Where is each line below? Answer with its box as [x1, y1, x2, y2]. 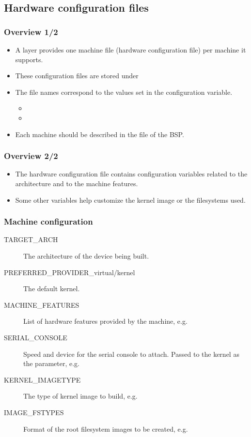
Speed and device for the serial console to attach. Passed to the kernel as [23, 349, 239, 359]
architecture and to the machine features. [15, 178, 138, 188]
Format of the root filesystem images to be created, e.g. [23, 423, 188, 434]
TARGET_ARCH [4, 234, 58, 245]
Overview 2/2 [4, 150, 58, 162]
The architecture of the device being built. [23, 250, 149, 261]
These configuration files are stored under [15, 70, 139, 81]
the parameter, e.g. [23, 358, 79, 368]
